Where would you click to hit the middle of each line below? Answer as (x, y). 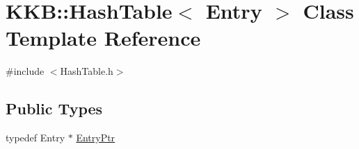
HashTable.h (87, 71)
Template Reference (103, 38)
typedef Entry (35, 138)
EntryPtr (96, 138)
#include (25, 71)
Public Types (54, 108)
